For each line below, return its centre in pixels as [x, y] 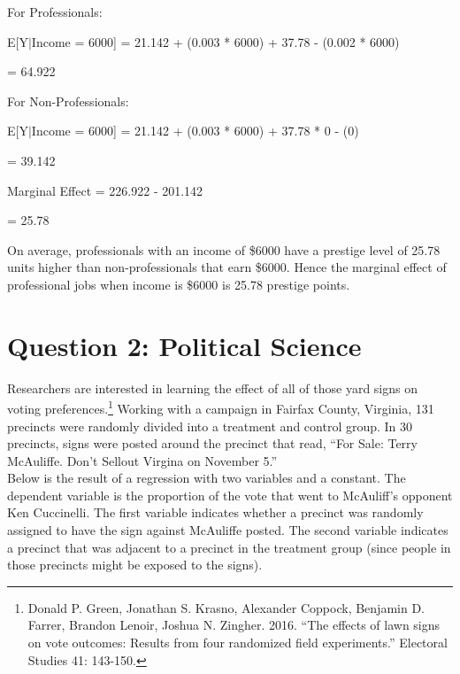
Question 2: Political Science [184, 345]
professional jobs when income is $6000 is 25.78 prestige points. [179, 284]
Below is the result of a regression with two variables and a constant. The [207, 478]
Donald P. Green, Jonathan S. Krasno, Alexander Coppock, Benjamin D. [226, 607]
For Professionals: [55, 12]
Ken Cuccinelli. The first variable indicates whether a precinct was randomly [215, 512]
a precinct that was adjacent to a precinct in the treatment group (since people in [229, 547]
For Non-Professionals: [68, 101]
